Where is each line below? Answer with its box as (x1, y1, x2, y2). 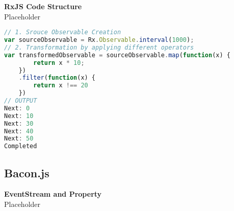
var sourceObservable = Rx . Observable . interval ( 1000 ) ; (4, 36, 194, 44)
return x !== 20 (33, 82, 88, 89)
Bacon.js (4, 165, 49, 180)
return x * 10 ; (33, 59, 85, 66)
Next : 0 (4, 104, 30, 112)
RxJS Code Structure (4, 1, 82, 11)
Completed (4, 143, 37, 150)
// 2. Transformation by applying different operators (4, 43, 194, 51)
